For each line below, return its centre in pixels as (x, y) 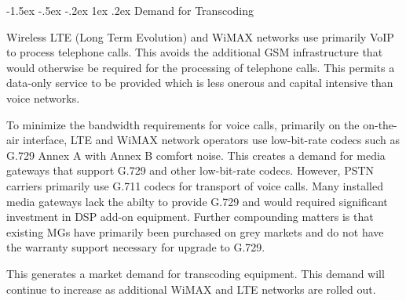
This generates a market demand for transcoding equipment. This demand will (196, 273)
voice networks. (43, 98)
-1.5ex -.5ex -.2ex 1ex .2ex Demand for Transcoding (130, 10)
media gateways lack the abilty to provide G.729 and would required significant (197, 201)
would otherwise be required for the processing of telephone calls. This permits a (201, 67)
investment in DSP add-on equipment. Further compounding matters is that (190, 217)
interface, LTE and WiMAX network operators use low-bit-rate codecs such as (212, 140)
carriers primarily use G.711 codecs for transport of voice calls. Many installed (195, 185)
